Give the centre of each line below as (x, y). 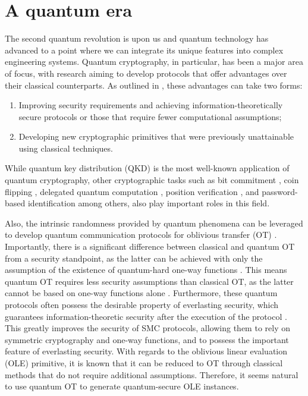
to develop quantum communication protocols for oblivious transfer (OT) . (141, 235)
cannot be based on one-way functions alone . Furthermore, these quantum (141, 293)
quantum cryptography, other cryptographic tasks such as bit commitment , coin (152, 180)
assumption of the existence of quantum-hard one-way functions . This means (146, 270)
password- (280, 191)
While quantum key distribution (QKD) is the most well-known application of (147, 168)
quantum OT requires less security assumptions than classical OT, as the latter (149, 281)
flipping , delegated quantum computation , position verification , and (132, 191)
